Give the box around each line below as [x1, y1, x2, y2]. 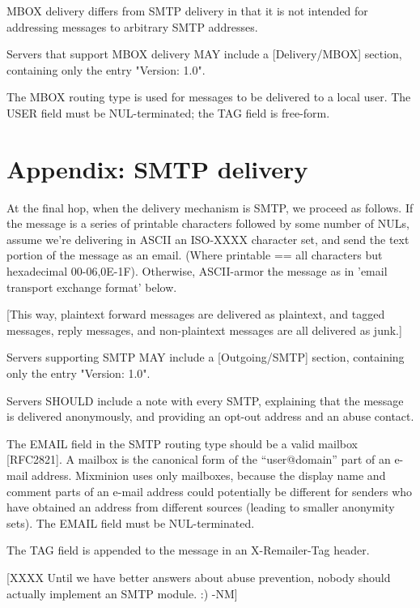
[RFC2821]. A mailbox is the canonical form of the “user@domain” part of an [6, 451, 391, 468]
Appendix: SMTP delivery [6, 152, 308, 185]
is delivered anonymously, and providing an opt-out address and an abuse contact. [6, 408, 414, 425]
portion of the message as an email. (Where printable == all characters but [6, 246, 383, 263]
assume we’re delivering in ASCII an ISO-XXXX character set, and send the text [6, 230, 409, 247]
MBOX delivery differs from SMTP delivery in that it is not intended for [6, 2, 368, 19]
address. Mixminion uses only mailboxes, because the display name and [32, 467, 386, 483]
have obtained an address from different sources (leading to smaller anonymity [6, 499, 395, 516]
